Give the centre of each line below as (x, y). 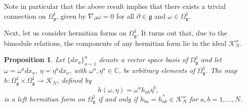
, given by (71, 16)
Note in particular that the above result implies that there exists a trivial (115, 6)
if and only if (118, 98)
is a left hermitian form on (45, 98)
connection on (25, 16)
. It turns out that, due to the (182, 33)
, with (78, 70)
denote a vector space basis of (143, 59)
